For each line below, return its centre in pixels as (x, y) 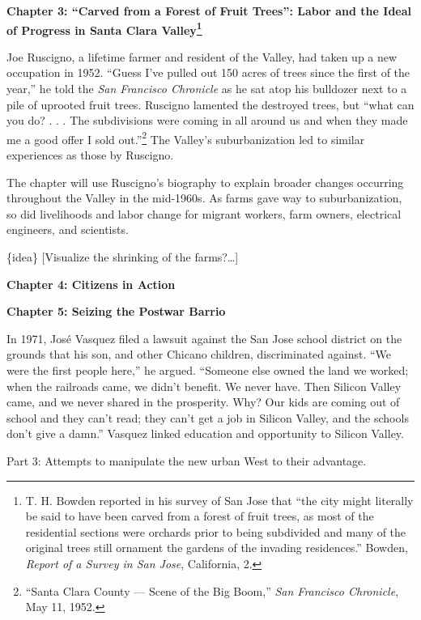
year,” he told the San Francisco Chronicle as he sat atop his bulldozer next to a (207, 89)
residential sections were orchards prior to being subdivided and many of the (216, 531)
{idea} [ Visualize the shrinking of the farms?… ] (123, 257)
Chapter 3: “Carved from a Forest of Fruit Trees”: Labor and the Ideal (209, 11)
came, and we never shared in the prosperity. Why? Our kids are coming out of (203, 402)
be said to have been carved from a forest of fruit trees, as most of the (200, 516)
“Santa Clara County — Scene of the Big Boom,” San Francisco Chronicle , (212, 590)
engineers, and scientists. (68, 229)
